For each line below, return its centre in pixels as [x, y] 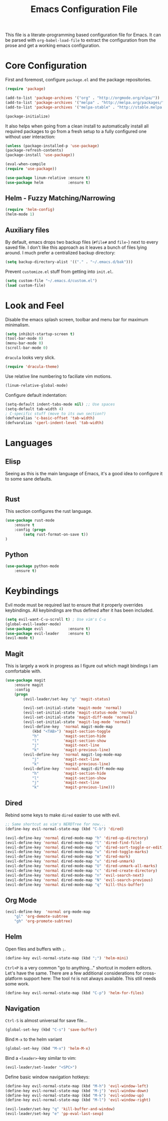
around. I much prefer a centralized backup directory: [60, 253]
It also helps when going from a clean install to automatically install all [77, 126]
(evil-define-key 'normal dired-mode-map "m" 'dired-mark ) [68, 857]
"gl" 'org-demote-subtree [41, 917]
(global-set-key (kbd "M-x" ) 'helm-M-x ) [48, 1049]
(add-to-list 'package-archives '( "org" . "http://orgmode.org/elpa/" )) [82, 98]
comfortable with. [23, 671]
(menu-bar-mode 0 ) [24, 343]
